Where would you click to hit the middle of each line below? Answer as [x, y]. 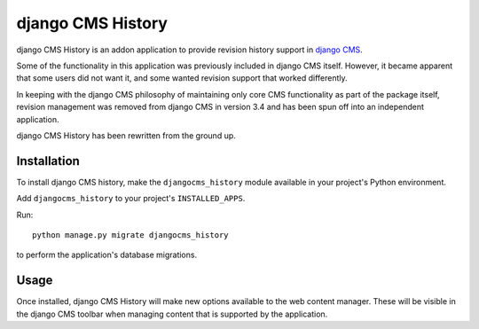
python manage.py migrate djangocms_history [131, 235]
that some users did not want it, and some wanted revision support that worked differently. [182, 78]
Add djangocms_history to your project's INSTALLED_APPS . [131, 199]
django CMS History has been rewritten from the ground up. [126, 135]
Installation [48, 161]
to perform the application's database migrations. [107, 255]
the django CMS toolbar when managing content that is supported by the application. [172, 314]
